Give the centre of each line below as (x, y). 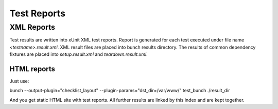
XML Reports (32, 27)
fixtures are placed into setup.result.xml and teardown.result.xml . (79, 54)
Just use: (19, 81)
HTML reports (32, 69)
